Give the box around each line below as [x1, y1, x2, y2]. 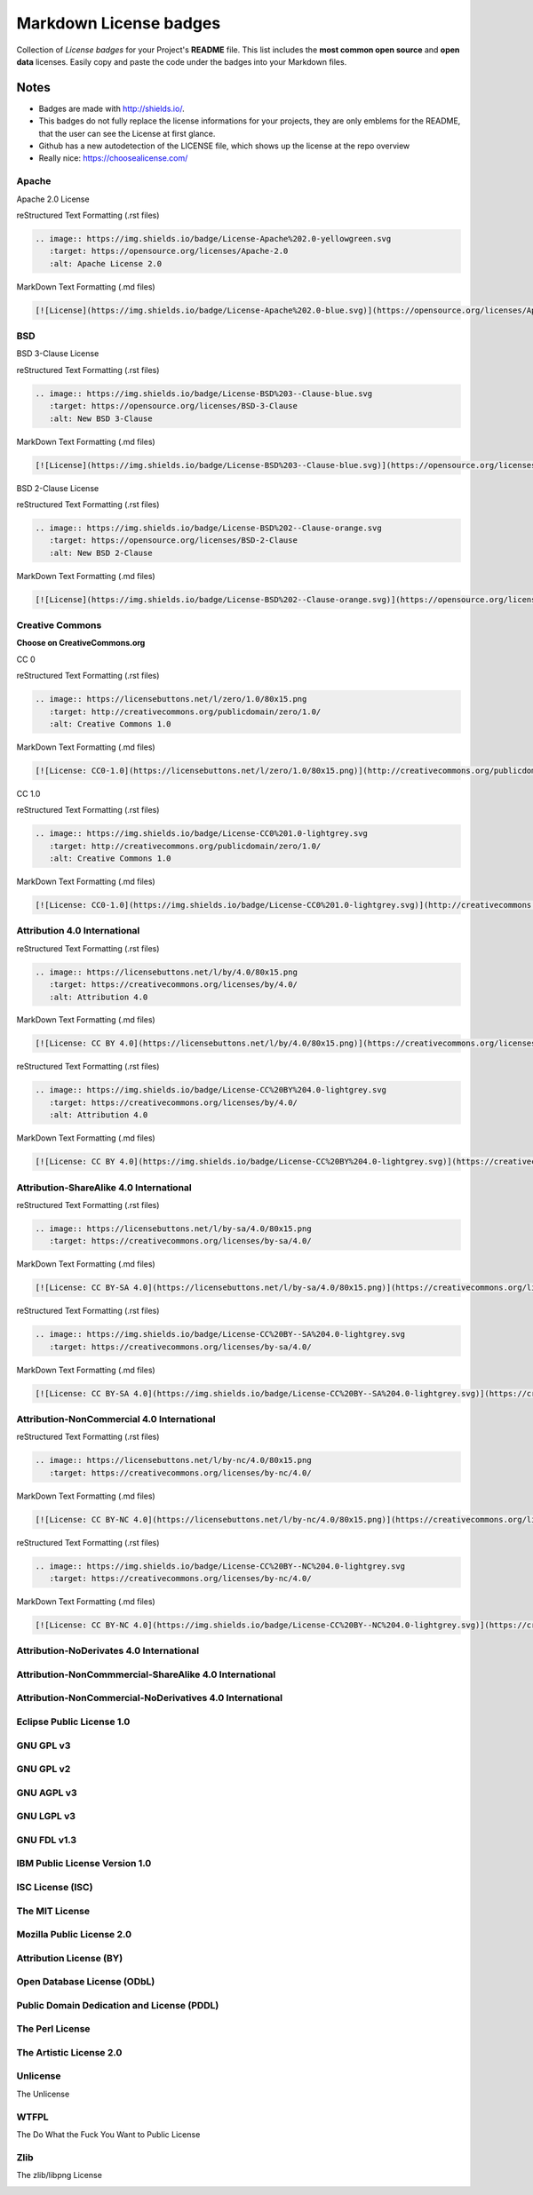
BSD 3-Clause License [16, 348, 99, 359]
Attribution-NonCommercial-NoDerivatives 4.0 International [16, 1692, 283, 1705]
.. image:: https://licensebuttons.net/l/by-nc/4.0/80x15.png [35, 1455, 312, 1466]
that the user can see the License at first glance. [38, 128, 216, 139]
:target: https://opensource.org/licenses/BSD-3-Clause [49, 401, 298, 411]
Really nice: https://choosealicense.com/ [38, 153, 188, 163]
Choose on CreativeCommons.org [16, 638, 146, 648]
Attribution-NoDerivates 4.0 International [16, 1644, 200, 1657]
